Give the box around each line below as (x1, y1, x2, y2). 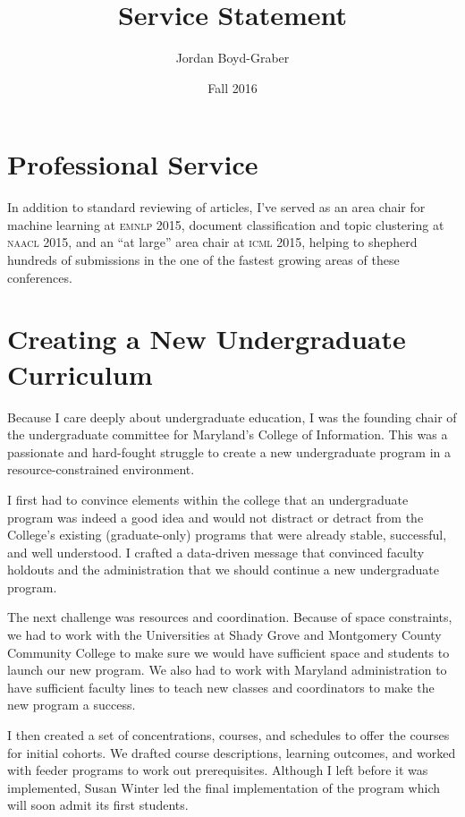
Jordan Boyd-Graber (175, 48, 290, 67)
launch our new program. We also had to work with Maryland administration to (7, 660, 447, 679)
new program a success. (7, 695, 136, 714)
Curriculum (7, 355, 153, 392)
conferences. (7, 268, 72, 286)
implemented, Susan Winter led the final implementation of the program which (7, 778, 440, 796)
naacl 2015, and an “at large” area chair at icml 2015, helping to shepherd (7, 233, 418, 251)
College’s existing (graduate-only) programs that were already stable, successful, (7, 525, 447, 544)
